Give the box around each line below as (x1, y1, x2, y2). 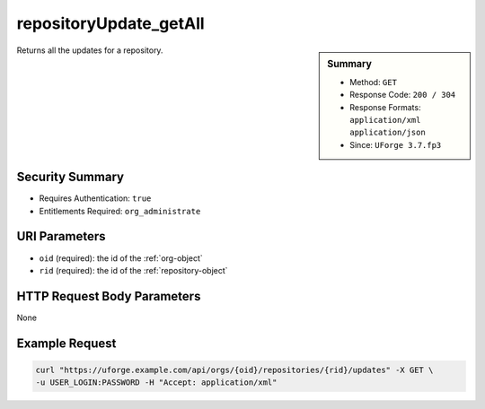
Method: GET (349, 76, 397, 87)
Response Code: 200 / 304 (349, 90, 456, 100)
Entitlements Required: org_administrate (39, 205, 201, 216)
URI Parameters (16, 229, 107, 244)
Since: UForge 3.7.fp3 (349, 139, 442, 150)
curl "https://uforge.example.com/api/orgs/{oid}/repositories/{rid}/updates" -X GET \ (35, 364, 434, 375)
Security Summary (16, 170, 125, 185)
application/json (349, 127, 426, 138)
